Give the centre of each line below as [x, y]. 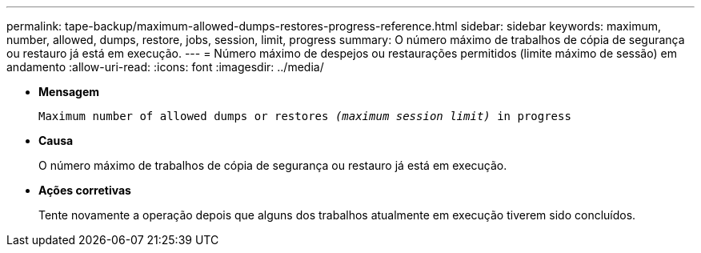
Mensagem [69, 92]
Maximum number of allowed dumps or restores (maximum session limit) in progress [305, 116]
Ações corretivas [85, 190]
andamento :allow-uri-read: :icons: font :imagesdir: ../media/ [165, 67]
